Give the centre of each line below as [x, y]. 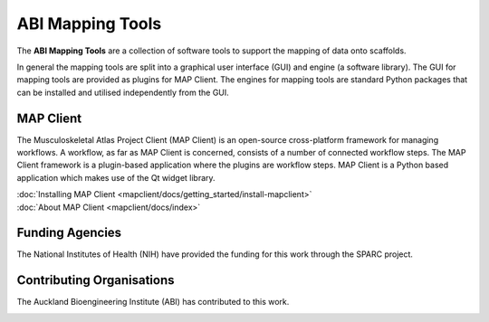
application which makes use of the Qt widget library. [116, 177]
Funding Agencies [69, 233]
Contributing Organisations [96, 280]
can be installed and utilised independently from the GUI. [123, 92]
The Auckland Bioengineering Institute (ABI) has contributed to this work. [153, 302]
